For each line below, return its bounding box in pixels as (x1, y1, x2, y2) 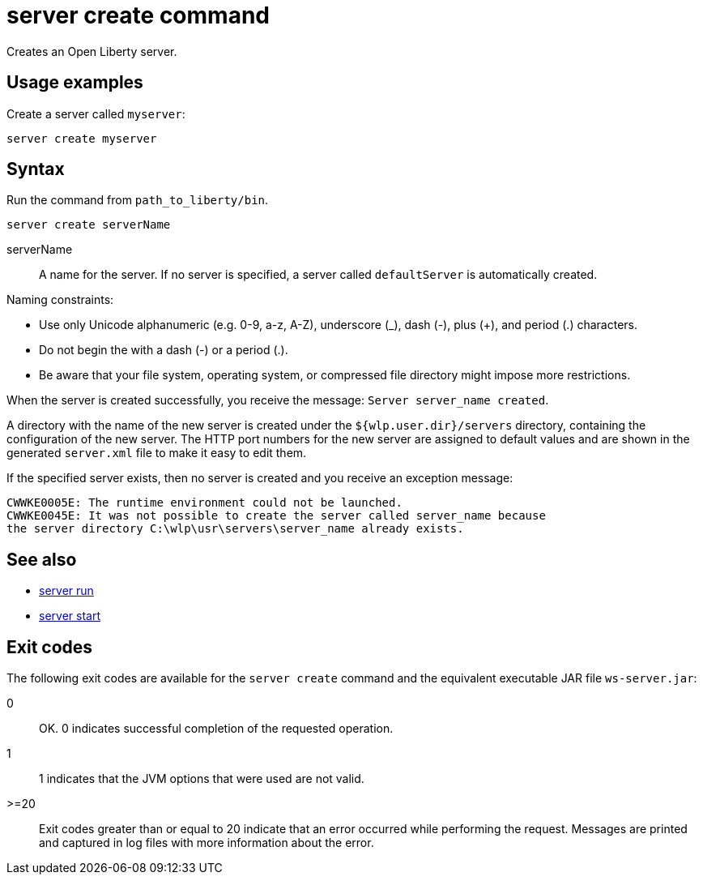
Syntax (6, 159, 65, 180)
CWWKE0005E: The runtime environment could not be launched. (6, 496, 403, 510)
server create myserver (6, 131, 157, 145)
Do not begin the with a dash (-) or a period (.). (39, 343, 288, 357)
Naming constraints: (6, 293, 114, 307)
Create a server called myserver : (6, 106, 185, 121)
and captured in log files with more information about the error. (39, 836, 374, 850)
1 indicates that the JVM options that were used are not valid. (39, 772, 364, 786)
